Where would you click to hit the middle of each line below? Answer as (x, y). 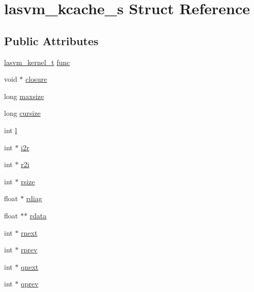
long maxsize (24, 96)
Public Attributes (51, 40)
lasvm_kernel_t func (37, 62)
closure (36, 79)
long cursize (22, 113)
